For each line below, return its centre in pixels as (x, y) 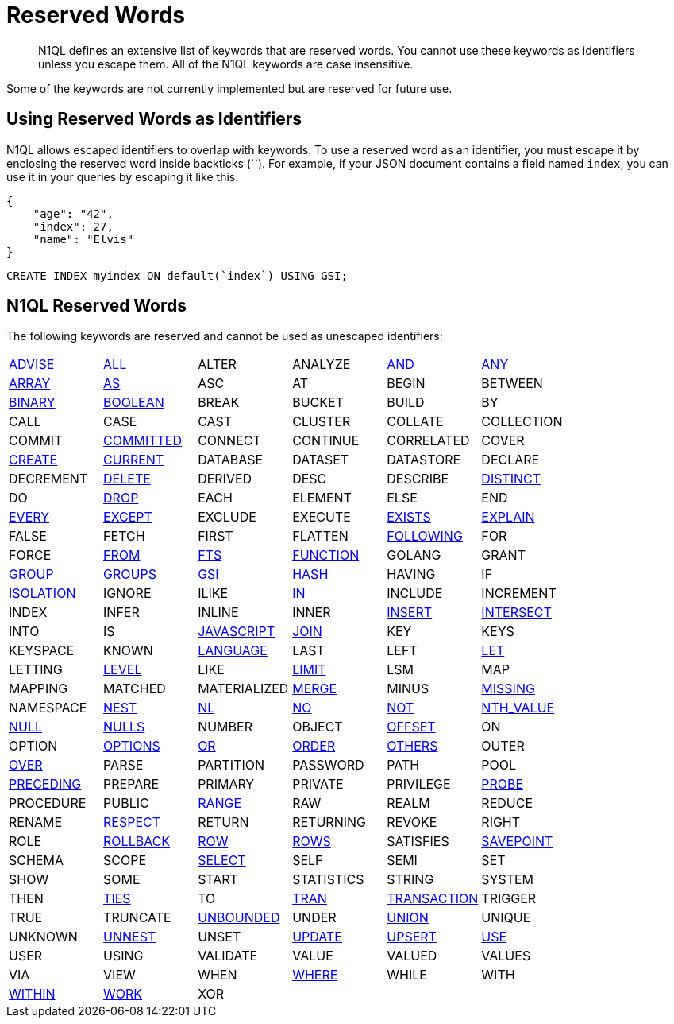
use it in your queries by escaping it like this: (123, 176)
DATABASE (231, 460)
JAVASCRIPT (236, 632)
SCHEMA (36, 861)
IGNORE (127, 593)
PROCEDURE (48, 803)
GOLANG (414, 555)
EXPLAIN (508, 517)
